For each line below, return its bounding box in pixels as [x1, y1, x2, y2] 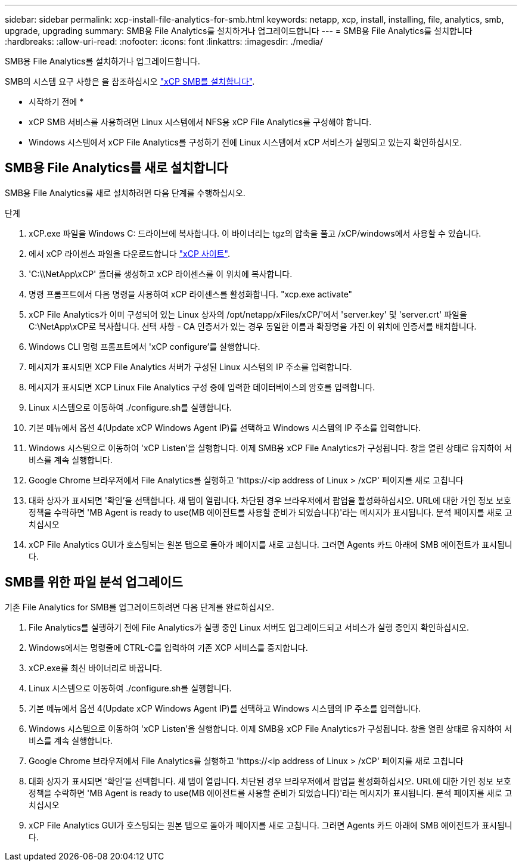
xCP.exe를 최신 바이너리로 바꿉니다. [29, 662, 163, 673]
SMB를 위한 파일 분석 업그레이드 [5, 575, 183, 590]
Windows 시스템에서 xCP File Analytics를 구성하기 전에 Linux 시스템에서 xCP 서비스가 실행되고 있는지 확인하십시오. [29, 137, 462, 147]
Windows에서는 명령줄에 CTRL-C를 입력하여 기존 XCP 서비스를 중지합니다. [29, 642, 308, 653]
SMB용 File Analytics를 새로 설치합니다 [5, 160, 228, 176]
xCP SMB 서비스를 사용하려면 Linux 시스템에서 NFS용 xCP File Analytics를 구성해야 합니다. [29, 117, 372, 127]
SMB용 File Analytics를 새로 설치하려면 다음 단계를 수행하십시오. [5, 187, 246, 198]
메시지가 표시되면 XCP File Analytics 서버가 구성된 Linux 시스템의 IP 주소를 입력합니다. [29, 361, 352, 372]
